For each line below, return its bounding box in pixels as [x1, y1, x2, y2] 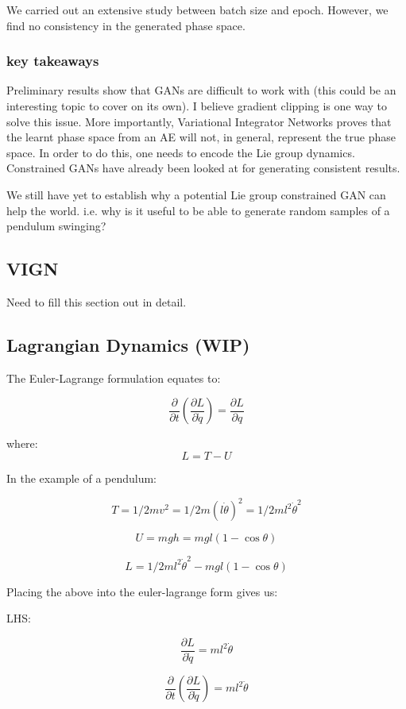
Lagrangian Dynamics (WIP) [6, 332, 250, 356]
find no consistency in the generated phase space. [6, 17, 246, 33]
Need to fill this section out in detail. [6, 293, 187, 310]
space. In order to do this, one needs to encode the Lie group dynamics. [6, 144, 355, 160]
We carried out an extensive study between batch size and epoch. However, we [6, 2, 389, 17]
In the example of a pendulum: [6, 469, 157, 486]
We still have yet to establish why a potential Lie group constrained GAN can [6, 186, 386, 202]
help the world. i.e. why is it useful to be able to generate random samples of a [6, 202, 390, 218]
